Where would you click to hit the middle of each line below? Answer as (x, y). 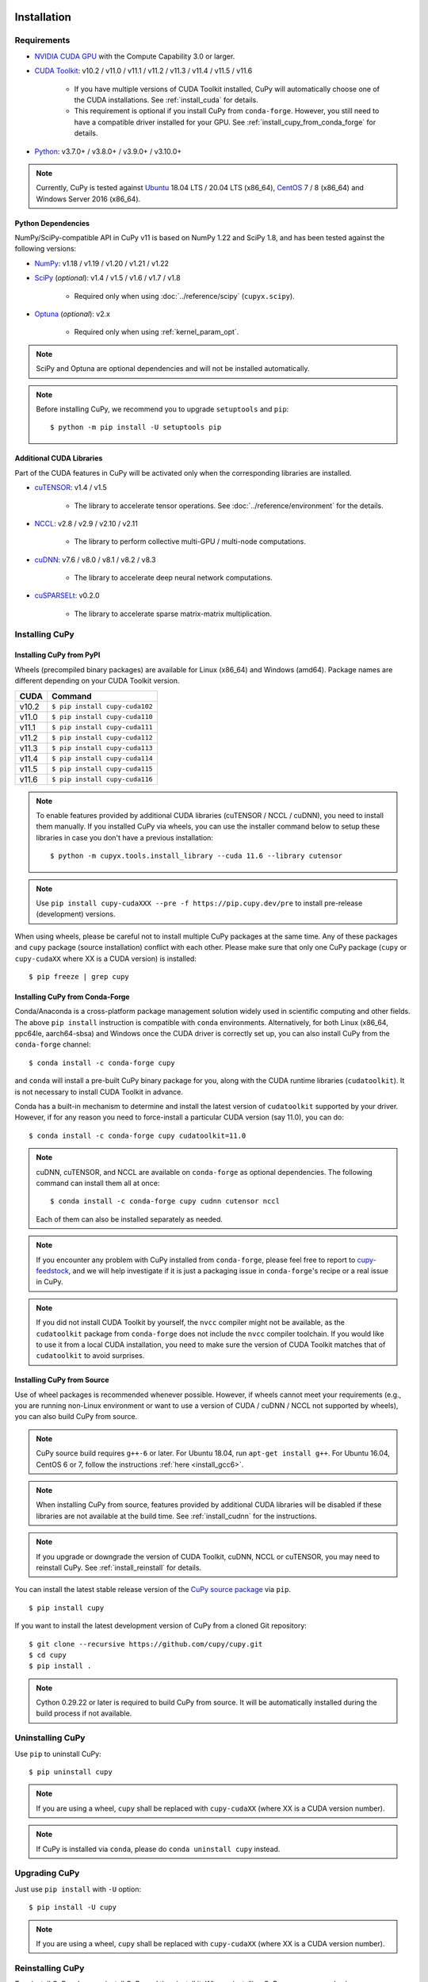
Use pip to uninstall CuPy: (58, 1754)
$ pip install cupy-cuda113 (103, 748)
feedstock (52, 1270)
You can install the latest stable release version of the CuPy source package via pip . (153, 1590)
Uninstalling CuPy (50, 1738)
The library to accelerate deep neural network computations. (173, 578)
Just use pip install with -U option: (78, 1889)
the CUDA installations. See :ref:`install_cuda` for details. (166, 100)
